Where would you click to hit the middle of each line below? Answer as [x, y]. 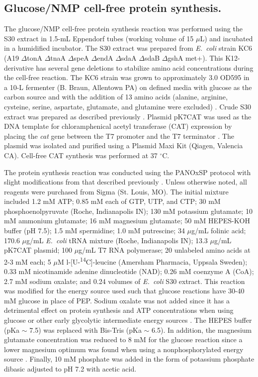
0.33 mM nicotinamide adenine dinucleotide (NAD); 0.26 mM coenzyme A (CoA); [129, 271]
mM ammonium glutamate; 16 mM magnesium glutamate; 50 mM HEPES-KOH [127, 221]
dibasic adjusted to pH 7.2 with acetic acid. [70, 369]
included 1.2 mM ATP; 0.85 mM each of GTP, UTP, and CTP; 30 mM [112, 201]
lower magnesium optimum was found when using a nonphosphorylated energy [124, 349]
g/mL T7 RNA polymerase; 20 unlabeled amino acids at [165, 250]
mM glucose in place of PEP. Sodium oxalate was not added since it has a [117, 300]
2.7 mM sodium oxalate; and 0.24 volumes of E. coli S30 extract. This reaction [125, 281]
